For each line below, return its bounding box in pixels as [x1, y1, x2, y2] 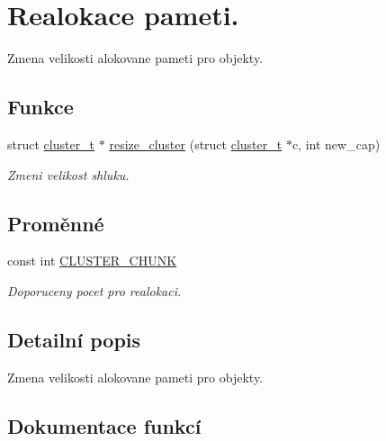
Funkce [7, 93, 74, 121]
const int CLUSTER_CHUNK [7, 251, 177, 270]
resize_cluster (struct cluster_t [109, 134, 283, 153]
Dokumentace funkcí [7, 411, 202, 439]
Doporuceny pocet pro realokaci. [7, 281, 182, 300]
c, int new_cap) [292, 134, 381, 153]
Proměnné [7, 209, 104, 237]
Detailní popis [7, 325, 141, 353]
